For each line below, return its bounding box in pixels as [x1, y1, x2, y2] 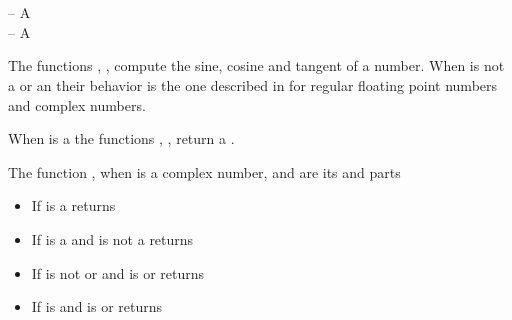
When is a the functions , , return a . [8, 128, 235, 149]
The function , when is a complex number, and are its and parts [8, 161, 401, 182]
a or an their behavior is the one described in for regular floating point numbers [8, 74, 498, 95]
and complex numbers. [8, 94, 146, 115]
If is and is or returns [31, 296, 163, 317]
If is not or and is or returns [31, 262, 205, 283]
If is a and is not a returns [31, 228, 194, 249]
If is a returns [31, 195, 116, 216]
